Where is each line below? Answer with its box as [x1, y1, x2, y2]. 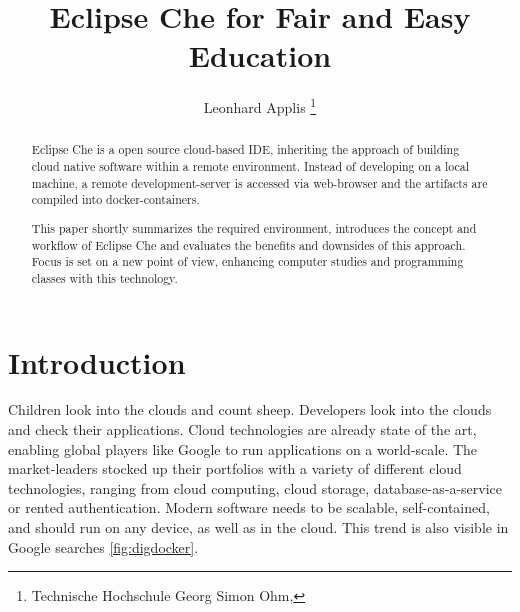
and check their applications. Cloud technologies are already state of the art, [8, 419, 477, 440]
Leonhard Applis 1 [203, 94, 317, 117]
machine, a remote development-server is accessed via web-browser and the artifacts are [31, 174, 488, 191]
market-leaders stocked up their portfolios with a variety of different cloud [8, 458, 462, 479]
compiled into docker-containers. [31, 191, 200, 208]
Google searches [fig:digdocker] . [8, 536, 199, 557]
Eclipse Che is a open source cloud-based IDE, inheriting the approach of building [31, 141, 460, 158]
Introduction [8, 341, 186, 382]
